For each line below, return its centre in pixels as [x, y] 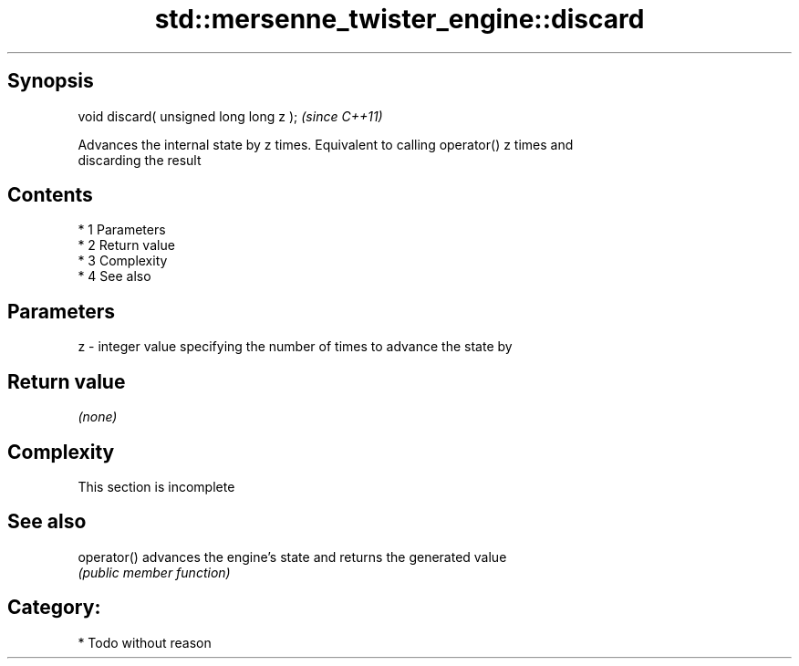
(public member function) [154, 572]
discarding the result [140, 160]
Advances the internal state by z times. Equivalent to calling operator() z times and [326, 144]
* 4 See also [114, 276]
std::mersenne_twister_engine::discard [399, 19]
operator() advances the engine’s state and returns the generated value [292, 557]
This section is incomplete [156, 486]
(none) [98, 417]
